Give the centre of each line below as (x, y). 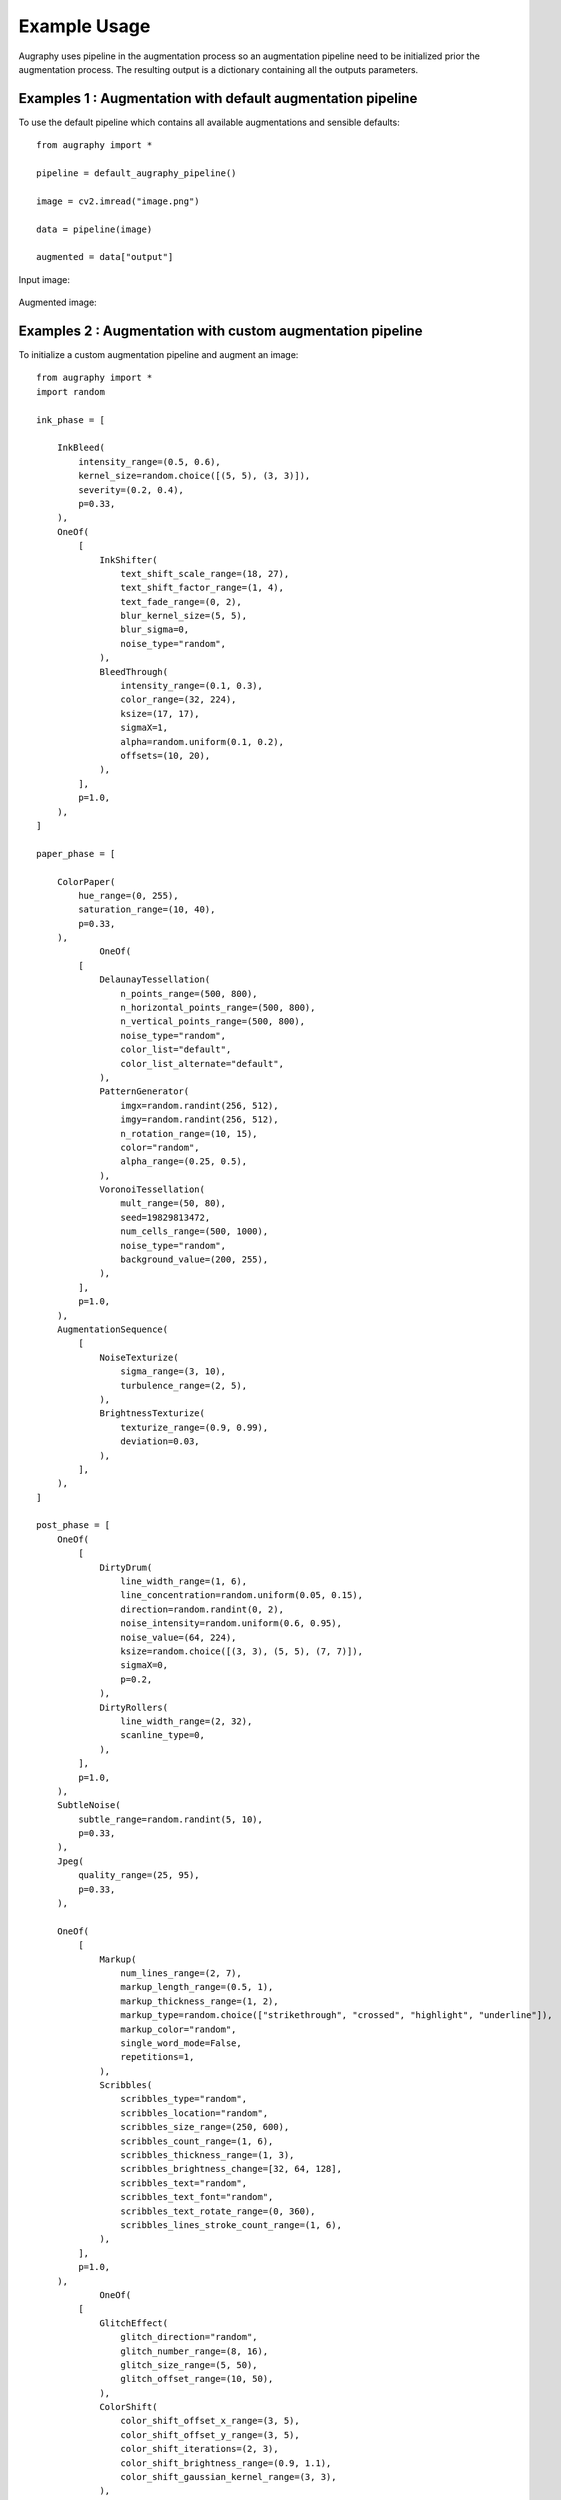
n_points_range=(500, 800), (189, 993)
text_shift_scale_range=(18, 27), (205, 573)
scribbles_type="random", (184, 2099)
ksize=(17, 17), (160, 713)
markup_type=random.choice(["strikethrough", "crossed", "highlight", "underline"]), (337, 2015)
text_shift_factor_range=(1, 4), (202, 588)
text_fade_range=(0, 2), (181, 601)
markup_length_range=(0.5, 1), (197, 1987)
